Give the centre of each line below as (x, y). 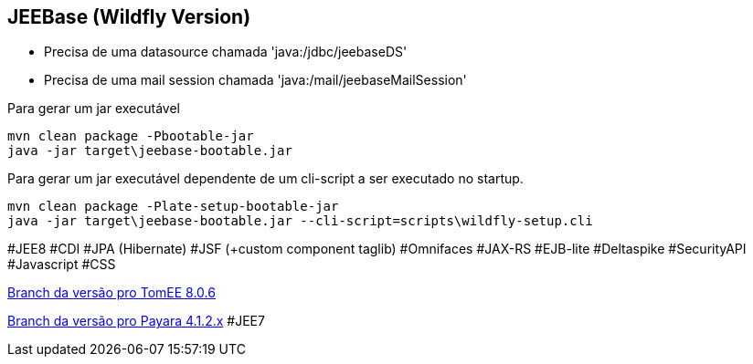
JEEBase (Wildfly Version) (129, 17)
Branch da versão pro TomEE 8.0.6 (111, 293)
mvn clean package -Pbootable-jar (131, 136)
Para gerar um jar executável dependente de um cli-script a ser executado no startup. (265, 179)
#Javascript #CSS (62, 265)
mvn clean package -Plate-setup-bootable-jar (173, 207)
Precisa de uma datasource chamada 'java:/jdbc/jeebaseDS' (226, 52)
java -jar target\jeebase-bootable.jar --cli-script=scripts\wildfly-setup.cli (300, 221)
